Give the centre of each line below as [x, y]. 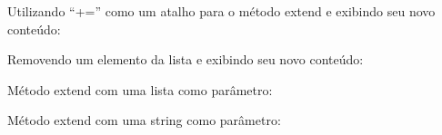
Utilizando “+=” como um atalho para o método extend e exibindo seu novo [221, 11]
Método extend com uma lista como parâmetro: [140, 89]
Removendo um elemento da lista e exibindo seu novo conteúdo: [186, 59]
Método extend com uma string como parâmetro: [144, 120]
